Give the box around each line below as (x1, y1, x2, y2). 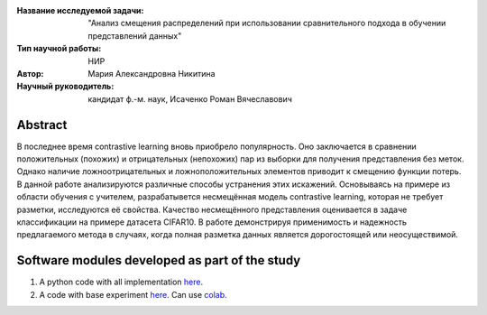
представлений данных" (87, 30, 182, 41)
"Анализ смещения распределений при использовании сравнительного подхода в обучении (87, 18, 446, 29)
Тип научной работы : (16, 43, 102, 54)
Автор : (16, 68, 44, 79)
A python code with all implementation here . (39, 276, 203, 288)
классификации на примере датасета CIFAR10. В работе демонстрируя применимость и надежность (16, 217, 408, 227)
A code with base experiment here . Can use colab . (39, 289, 227, 300)
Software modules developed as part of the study (16, 253, 301, 268)
